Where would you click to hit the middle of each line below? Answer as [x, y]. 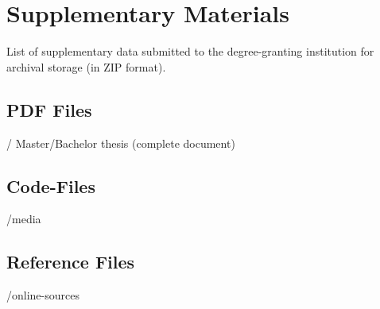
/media [24, 219]
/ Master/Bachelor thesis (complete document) [121, 143]
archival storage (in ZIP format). [86, 66]
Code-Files [51, 185]
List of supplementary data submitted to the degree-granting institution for [190, 51]
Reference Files [71, 262]
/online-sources [43, 295]
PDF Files [49, 109]
